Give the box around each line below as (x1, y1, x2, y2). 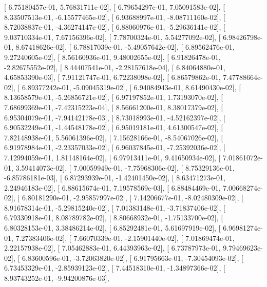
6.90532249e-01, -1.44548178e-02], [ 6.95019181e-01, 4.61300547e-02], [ (4, 122, 223, 133)
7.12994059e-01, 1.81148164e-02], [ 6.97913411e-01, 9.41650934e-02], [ (4, 152, 221, 162)
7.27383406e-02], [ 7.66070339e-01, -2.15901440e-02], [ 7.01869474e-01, (15, 232, 235, 243)
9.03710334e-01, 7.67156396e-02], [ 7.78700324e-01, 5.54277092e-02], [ (4, 31, 221, 42)
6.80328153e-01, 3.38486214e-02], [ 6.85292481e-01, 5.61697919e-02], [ (4, 222, 221, 233)
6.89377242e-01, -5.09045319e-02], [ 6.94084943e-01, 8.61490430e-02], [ (22, 81, 241, 92)
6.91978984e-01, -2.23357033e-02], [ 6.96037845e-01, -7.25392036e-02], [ (4, 142, 225, 153)
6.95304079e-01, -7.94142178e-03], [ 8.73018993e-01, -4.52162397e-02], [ (4, 112, 225, 122)
